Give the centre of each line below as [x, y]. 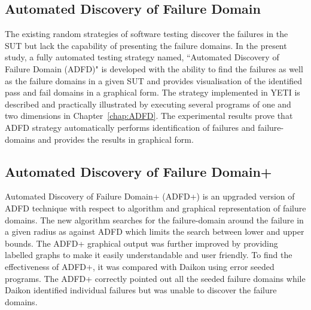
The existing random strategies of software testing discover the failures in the [147, 34]
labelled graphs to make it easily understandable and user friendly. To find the [149, 255]
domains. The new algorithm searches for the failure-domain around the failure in [154, 220]
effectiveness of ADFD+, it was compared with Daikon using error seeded [140, 266]
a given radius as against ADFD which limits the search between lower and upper [155, 231]
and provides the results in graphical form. [116, 139]
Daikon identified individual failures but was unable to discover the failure [141, 290]
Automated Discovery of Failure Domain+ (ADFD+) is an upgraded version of [150, 196]
